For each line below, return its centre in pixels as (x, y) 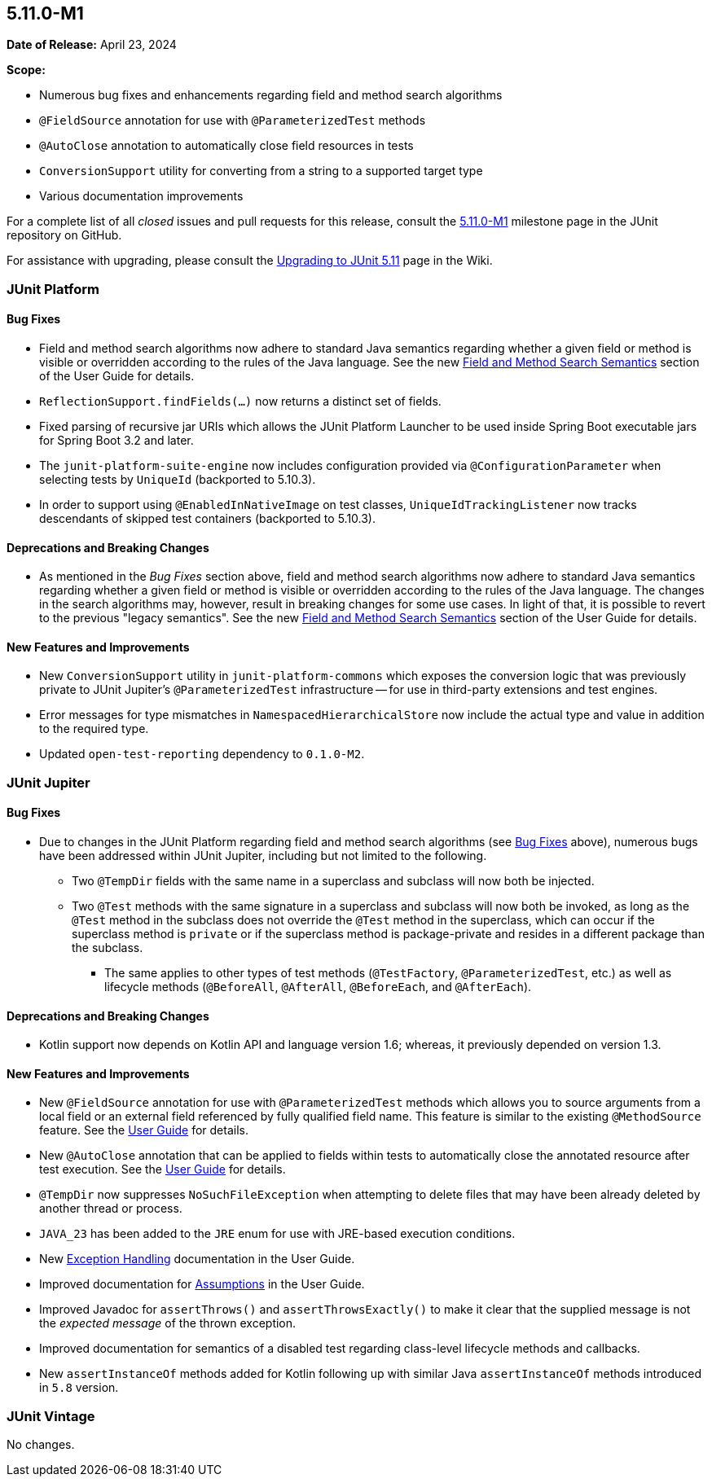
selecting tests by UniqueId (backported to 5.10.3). (178, 480)
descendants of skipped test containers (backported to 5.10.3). (208, 519)
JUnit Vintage (51, 1416)
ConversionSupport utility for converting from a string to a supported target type (261, 171)
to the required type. (94, 729)
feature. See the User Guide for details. (144, 1130)
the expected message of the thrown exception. (168, 1323)
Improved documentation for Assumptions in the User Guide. (202, 1284)
